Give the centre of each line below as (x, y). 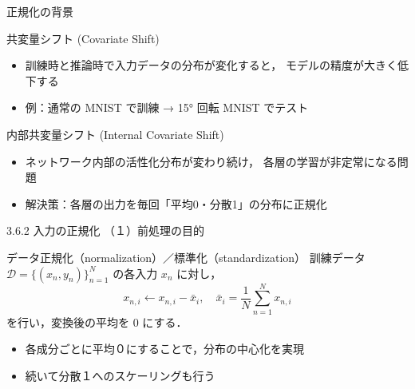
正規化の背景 (40, 11)
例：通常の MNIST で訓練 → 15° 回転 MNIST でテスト (167, 107)
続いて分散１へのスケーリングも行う (120, 375)
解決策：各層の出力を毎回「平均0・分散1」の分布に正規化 (176, 203)
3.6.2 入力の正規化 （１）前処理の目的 (106, 230)
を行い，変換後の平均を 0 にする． (97, 322)
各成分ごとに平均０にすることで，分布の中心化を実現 (164, 349)
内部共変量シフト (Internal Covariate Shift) (115, 134)
